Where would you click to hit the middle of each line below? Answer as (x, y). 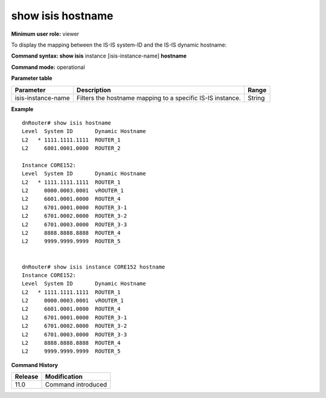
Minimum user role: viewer (45, 34)
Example (22, 109)
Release (27, 377)
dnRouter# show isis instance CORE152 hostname (94, 267)
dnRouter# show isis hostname (67, 123)
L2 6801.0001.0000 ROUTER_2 (71, 148)
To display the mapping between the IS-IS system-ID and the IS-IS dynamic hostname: (119, 45)
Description (94, 90)
